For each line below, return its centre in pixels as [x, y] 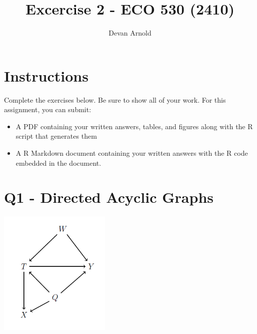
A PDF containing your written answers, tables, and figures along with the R [134, 126]
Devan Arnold [130, 33]
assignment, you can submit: [48, 109]
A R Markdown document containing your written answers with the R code [132, 153]
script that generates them [56, 136]
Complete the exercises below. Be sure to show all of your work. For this [115, 99]
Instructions [46, 75]
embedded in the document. [58, 162]
